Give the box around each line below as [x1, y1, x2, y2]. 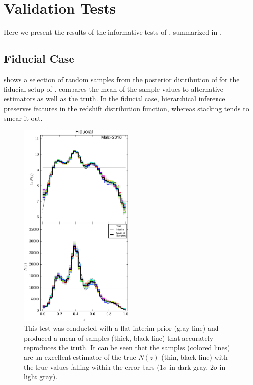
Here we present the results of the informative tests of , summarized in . [4, 27, 221, 37]
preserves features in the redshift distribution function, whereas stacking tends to [4, 103, 249, 113]
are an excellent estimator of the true [24, 352, 136, 362]
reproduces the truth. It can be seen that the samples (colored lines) [24, 342, 230, 352]
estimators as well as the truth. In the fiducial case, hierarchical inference [4, 93, 225, 104]
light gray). [24, 371, 58, 382]
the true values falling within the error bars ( [24, 361, 160, 372]
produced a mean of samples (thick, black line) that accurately [24, 333, 214, 343]
